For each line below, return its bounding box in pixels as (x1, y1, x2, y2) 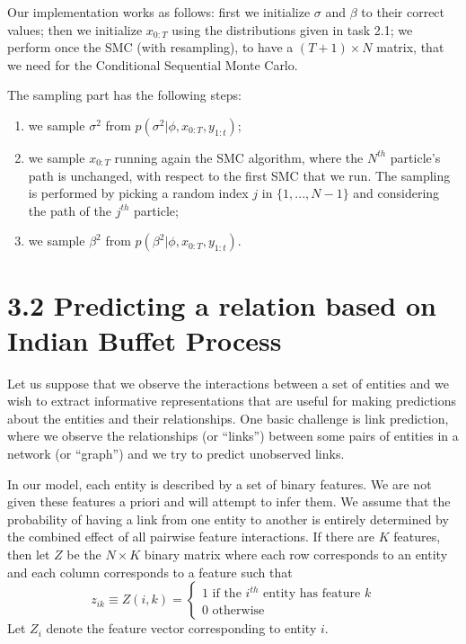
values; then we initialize (7, 20, 143, 39)
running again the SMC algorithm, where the (114, 148, 364, 166)
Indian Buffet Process (7, 321, 282, 358)
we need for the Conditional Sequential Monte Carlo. (7, 55, 298, 74)
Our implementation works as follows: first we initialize (7, 3, 311, 21)
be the (66, 545, 101, 563)
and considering (353, 183, 440, 202)
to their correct (361, 3, 445, 21)
